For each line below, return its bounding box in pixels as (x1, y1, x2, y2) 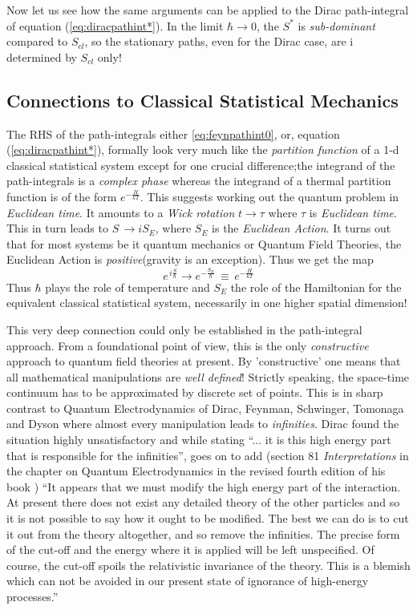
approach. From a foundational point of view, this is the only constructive (6, 337, 369, 353)
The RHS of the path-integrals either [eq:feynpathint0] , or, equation (6, 125, 340, 142)
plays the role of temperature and (45, 278, 210, 295)
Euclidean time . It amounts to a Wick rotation (6, 204, 235, 220)
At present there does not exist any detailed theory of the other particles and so (6, 494, 400, 511)
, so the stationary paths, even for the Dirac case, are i (84, 33, 354, 50)
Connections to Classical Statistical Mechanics (6, 87, 399, 112)
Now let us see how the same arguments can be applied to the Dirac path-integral (6, 2, 409, 18)
